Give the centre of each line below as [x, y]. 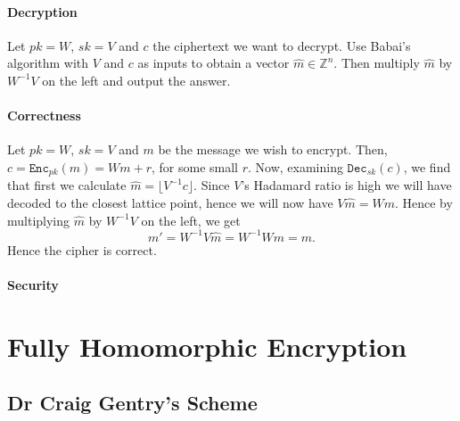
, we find [427, 166]
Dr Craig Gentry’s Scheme [132, 403]
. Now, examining [296, 166]
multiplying [39, 220]
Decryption [42, 11]
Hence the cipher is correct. [82, 249]
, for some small [195, 166]
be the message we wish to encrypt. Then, [273, 149]
